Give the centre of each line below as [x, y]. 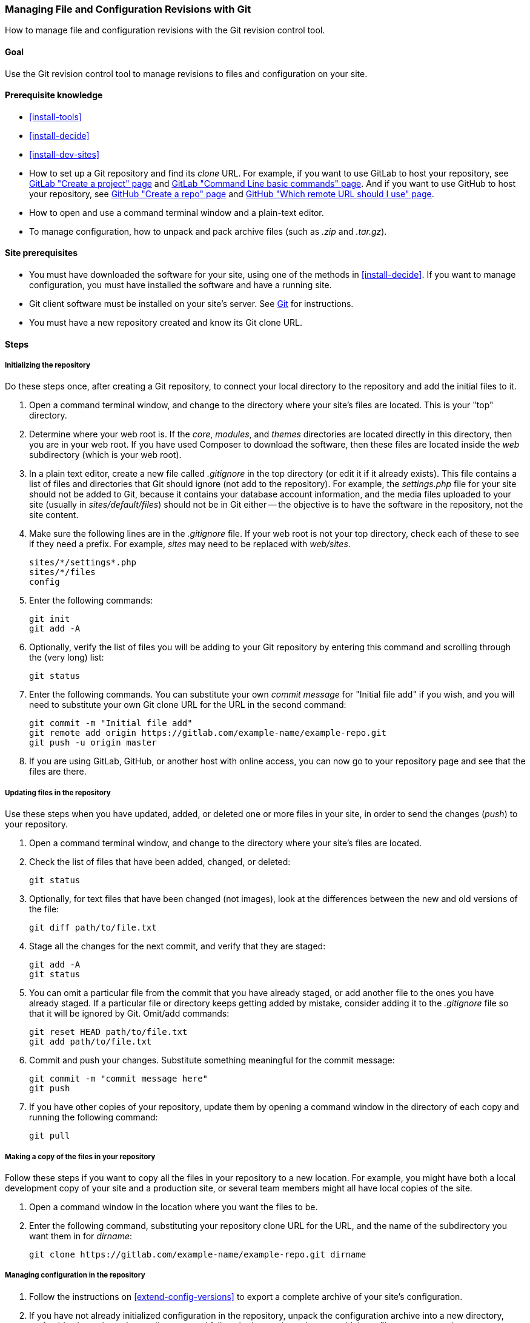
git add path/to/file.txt [91, 1042]
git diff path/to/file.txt [93, 928]
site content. [54, 515]
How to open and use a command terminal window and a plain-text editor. [177, 212]
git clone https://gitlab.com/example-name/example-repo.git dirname [198, 1254]
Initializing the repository [48, 365]
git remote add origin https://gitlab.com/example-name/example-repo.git [208, 733]
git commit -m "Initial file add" [111, 723]
